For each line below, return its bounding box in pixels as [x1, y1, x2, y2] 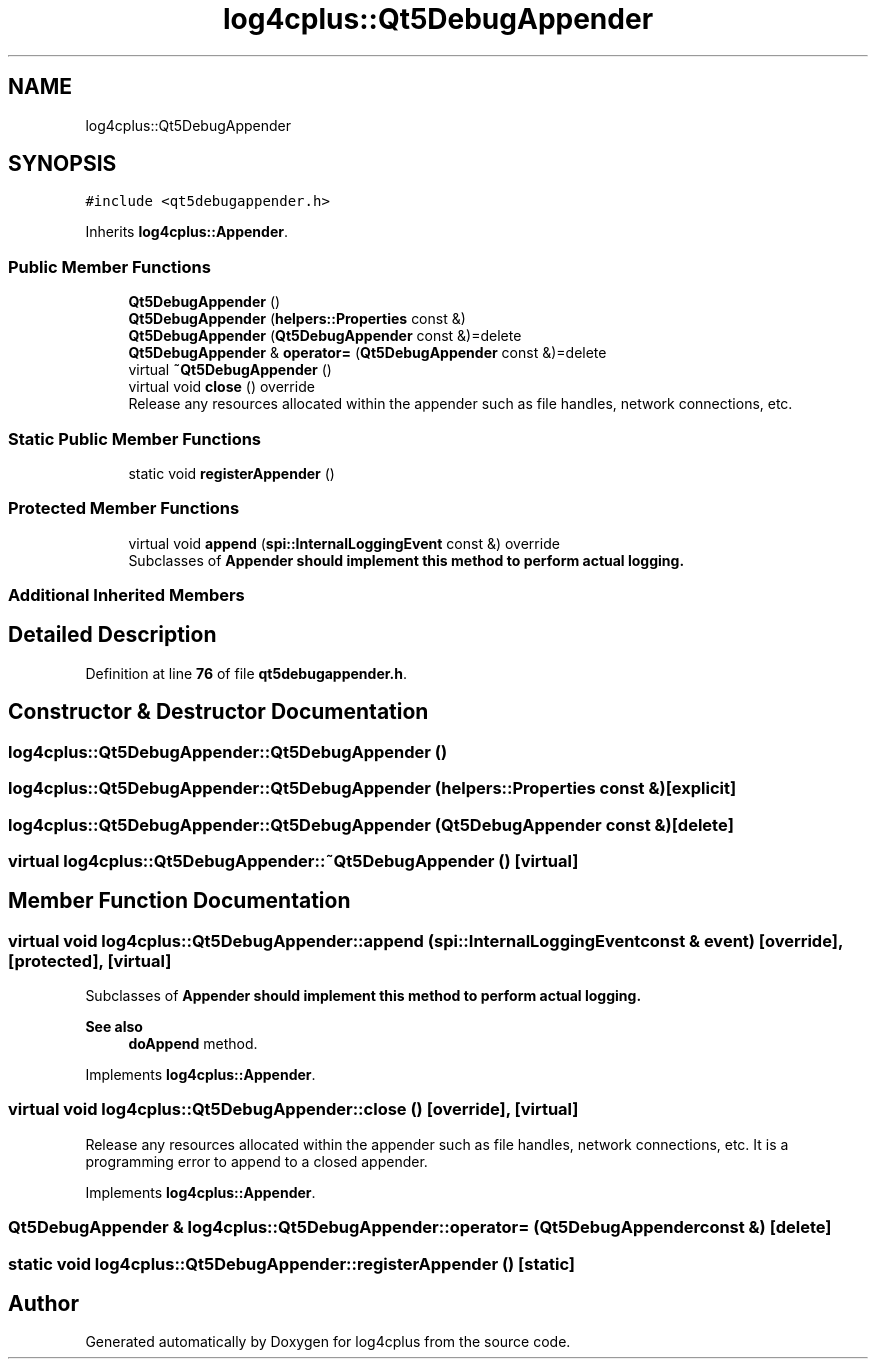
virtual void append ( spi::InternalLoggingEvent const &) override [128, 534, 560, 552]
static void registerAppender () [128, 464, 335, 482]
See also [85, 1018, 143, 1036]
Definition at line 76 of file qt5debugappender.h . [85, 664, 408, 682]
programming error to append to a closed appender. [85, 1152, 428, 1170]
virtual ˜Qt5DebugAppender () [128, 361, 332, 379]
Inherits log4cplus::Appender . [85, 223, 288, 241]
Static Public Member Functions [8, 428, 262, 449]
